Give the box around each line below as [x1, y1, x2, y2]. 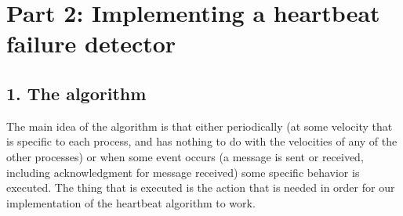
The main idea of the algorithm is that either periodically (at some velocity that [6, 117, 393, 134]
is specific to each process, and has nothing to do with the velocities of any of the [6, 133, 398, 149]
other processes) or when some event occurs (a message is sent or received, [6, 148, 364, 164]
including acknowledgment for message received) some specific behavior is [6, 164, 360, 180]
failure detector [6, 27, 176, 59]
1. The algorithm [6, 81, 147, 105]
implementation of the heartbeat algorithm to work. [6, 194, 256, 211]
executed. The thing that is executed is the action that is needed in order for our [6, 179, 395, 196]
